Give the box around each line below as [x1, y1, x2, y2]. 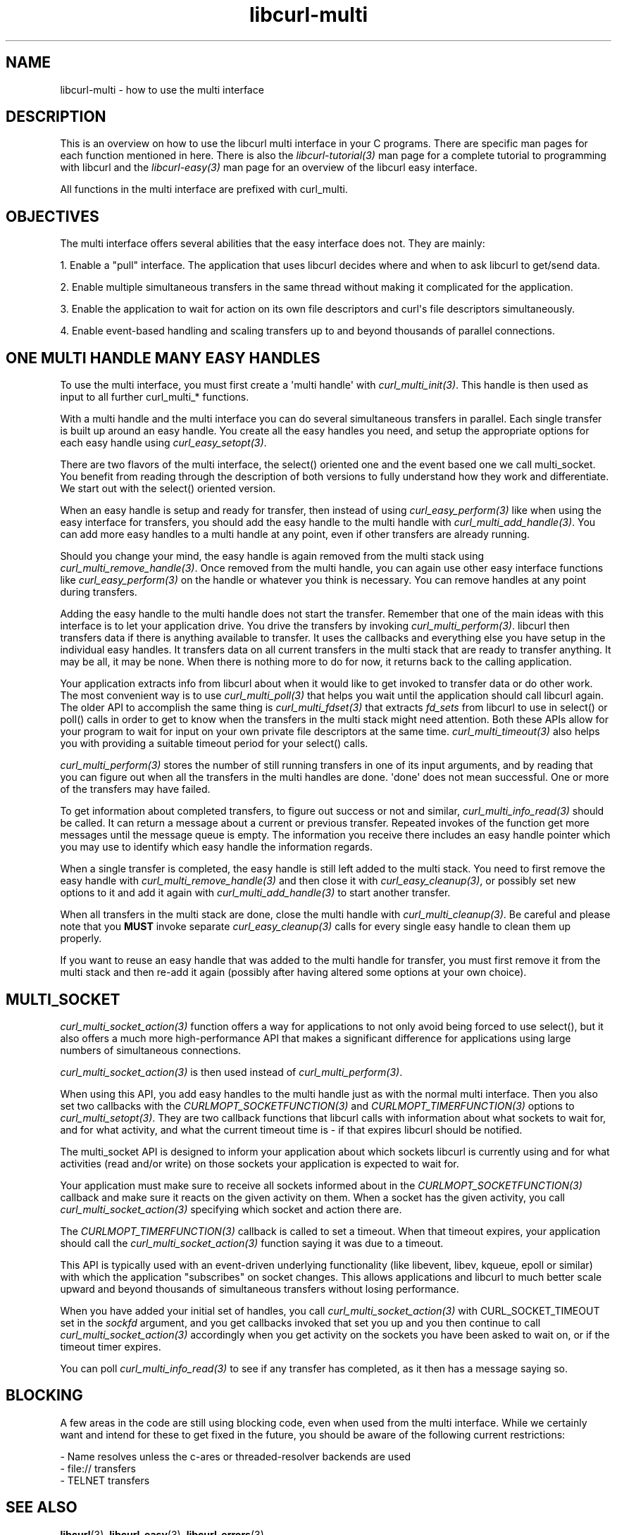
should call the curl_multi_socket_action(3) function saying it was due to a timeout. [60, 1236, 444, 1249]
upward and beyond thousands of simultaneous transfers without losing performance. [60, 1282, 459, 1295]
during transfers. [60, 586, 137, 599]
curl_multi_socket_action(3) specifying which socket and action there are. [60, 1203, 402, 1215]
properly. [60, 932, 102, 945]
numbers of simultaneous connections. [60, 1044, 242, 1056]
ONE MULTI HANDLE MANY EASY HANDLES [6, 349, 320, 367]
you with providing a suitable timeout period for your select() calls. [60, 737, 368, 750]
